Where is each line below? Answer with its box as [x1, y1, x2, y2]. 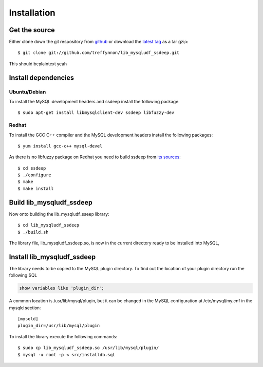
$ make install [18, 185, 54, 191]
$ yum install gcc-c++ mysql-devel [18, 143, 103, 148]
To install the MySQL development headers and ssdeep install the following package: [9, 99, 180, 104]
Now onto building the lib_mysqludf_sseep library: [9, 211, 110, 217]
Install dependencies [9, 73, 74, 82]
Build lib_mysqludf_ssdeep [9, 198, 93, 206]
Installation [9, 7, 56, 18]
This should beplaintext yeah [9, 61, 67, 67]
